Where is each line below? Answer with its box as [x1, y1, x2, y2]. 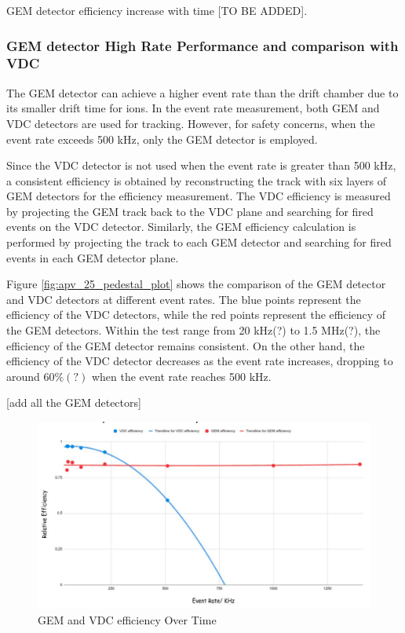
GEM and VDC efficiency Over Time [38, 611, 217, 628]
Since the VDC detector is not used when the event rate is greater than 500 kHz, [6, 157, 396, 174]
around [6, 368, 40, 384]
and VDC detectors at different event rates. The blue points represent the [6, 291, 361, 307]
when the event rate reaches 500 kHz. [91, 368, 272, 384]
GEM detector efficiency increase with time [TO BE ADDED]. [6, 2, 308, 18]
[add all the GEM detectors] [6, 394, 141, 411]
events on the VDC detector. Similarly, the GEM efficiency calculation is [6, 218, 356, 235]
